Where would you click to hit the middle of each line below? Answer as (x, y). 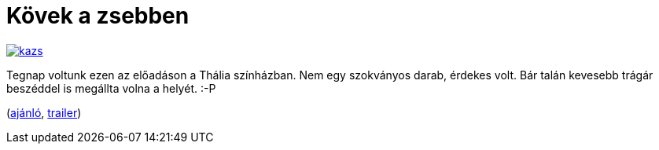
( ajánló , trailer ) (44, 112)
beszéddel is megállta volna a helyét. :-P (111, 88)
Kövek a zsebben (98, 16)
